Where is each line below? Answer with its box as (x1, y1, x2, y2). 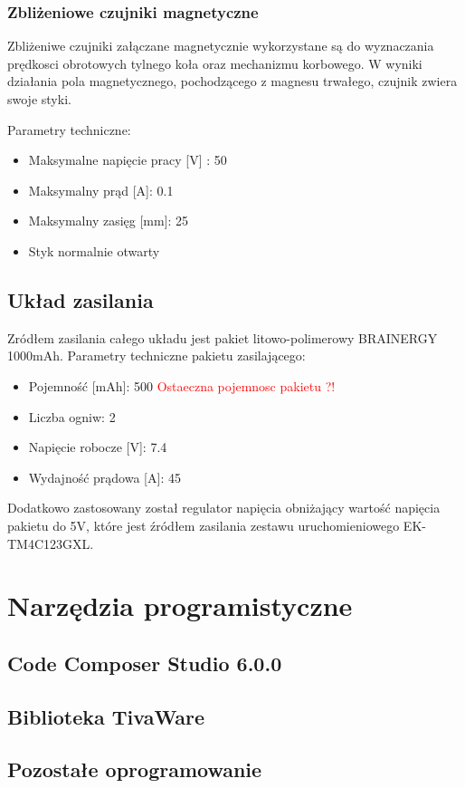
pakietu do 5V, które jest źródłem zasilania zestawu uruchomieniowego (7, 515, 400, 534)
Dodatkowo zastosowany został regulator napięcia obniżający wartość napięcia (7, 498, 441, 517)
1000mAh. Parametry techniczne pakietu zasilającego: (7, 346, 306, 365)
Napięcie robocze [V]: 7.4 (28, 437, 167, 456)
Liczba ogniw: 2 (28, 407, 116, 426)
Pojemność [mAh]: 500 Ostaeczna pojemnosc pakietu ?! (28, 376, 336, 395)
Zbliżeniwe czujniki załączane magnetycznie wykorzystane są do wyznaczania (7, 36, 434, 55)
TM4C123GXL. (7, 533, 94, 553)
